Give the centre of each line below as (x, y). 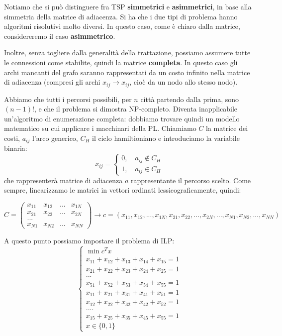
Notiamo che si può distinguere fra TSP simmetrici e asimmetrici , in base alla (128, 6)
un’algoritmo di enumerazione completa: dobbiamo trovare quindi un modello (122, 118)
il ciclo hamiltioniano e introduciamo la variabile (166, 138)
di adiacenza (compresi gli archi (52, 82)
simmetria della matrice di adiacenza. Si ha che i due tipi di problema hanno (121, 16)
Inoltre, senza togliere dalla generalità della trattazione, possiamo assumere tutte (127, 53)
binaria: (16, 148)
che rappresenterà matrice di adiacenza (63, 180)
